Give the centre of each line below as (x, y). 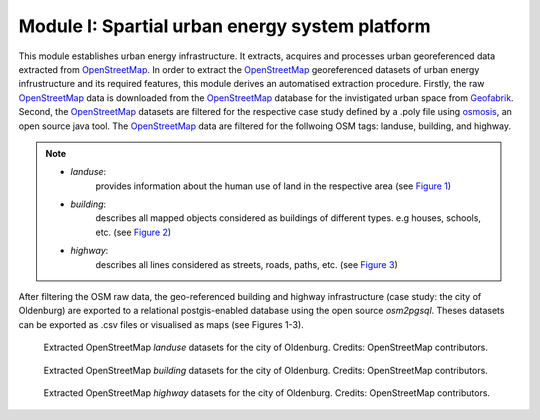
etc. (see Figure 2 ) (133, 232)
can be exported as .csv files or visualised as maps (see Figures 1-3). (161, 324)
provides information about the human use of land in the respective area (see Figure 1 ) (273, 186)
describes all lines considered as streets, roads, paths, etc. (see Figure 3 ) (247, 264)
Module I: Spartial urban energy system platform (224, 26)
